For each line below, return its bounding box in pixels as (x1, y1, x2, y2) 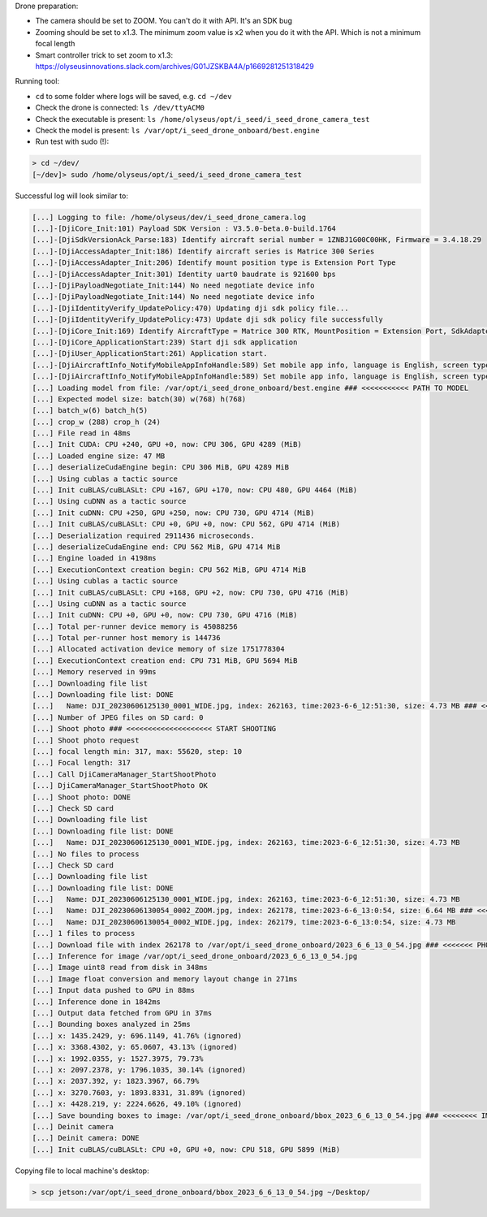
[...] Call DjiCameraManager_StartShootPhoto (32, 769, 217, 779)
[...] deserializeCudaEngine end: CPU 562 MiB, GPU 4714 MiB (32, 542, 281, 552)
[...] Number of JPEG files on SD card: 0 (32, 712, 204, 722)
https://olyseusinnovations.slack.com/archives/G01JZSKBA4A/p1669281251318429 (35, 61, 314, 71)
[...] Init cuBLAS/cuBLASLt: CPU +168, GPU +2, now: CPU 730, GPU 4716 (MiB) (32, 587, 349, 597)
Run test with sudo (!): (35, 136, 110, 146)
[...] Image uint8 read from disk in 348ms (32, 963, 209, 972)
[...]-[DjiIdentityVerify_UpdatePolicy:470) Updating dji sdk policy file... (32, 303, 349, 313)
